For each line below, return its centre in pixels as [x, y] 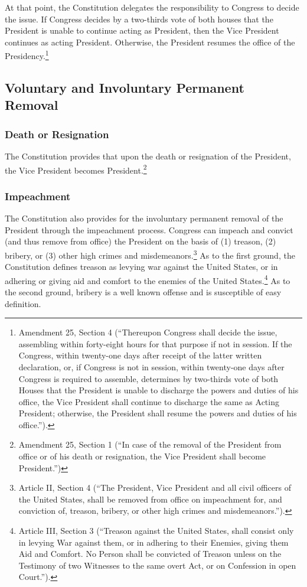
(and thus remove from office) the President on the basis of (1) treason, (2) [141, 241]
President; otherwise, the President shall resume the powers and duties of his [158, 413]
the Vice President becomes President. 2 [76, 169]
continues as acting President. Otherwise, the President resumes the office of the [150, 42]
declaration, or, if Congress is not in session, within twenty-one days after [151, 366]
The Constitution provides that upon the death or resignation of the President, [148, 156]
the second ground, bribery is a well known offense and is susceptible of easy [143, 291]
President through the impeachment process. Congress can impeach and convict [149, 229]
